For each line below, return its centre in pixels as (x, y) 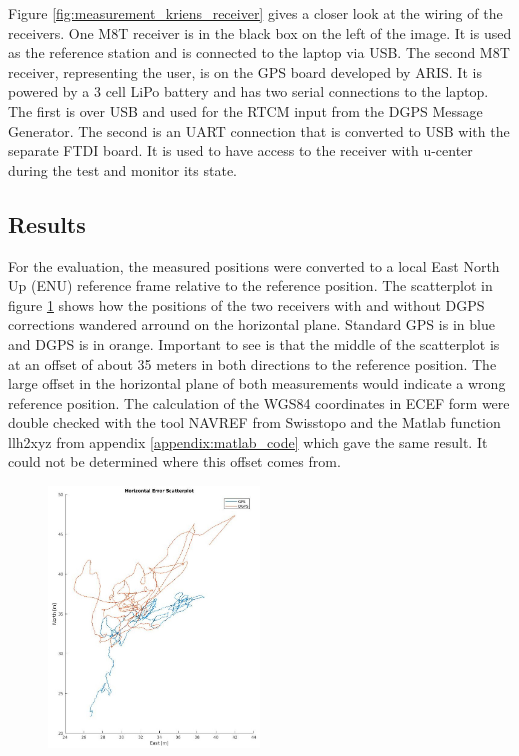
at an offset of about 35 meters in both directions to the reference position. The (252, 363)
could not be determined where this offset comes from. (174, 461)
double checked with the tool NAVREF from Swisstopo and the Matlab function (254, 422)
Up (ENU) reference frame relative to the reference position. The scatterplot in (250, 285)
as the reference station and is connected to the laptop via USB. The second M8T (259, 52)
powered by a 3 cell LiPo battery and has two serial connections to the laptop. (248, 91)
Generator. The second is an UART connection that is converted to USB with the (259, 130)
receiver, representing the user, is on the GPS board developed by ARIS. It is (245, 71)
